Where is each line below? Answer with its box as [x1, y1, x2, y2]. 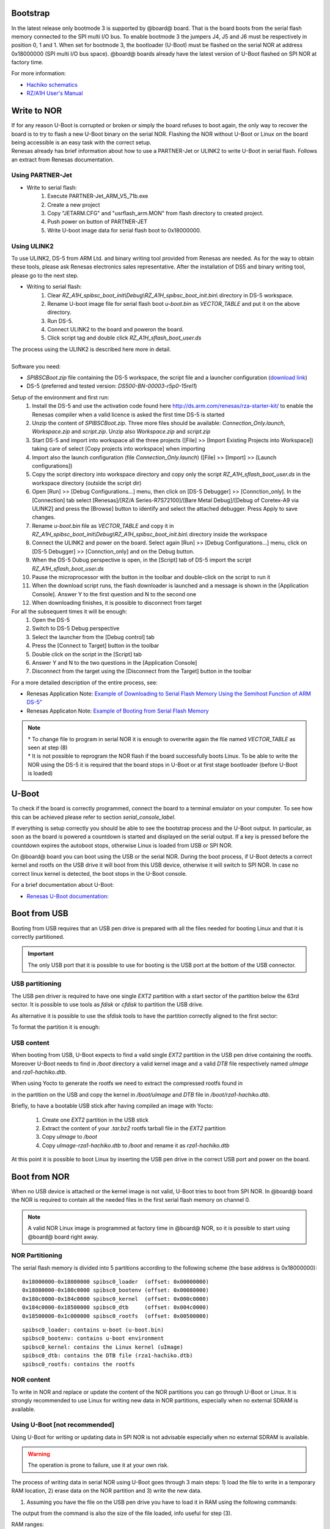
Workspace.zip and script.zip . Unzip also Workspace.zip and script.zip [32, 428, 211, 435]
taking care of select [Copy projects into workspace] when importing [32, 445, 206, 453]
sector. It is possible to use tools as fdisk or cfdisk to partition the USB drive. [11, 1001, 204, 1009]
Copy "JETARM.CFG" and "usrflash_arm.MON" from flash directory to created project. [47, 210, 264, 217]
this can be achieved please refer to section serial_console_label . [11, 813, 176, 821]
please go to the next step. [11, 272, 79, 279]
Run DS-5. [47, 317, 73, 324]
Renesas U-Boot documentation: [26, 892, 109, 900]
